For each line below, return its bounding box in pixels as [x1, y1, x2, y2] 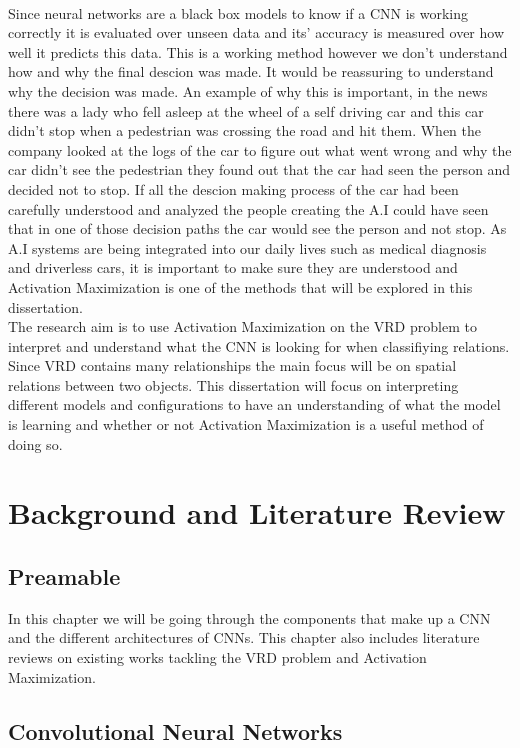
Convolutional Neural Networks [8, 715, 343, 746]
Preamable [8, 561, 121, 592]
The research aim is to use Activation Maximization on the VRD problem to [8, 316, 477, 337]
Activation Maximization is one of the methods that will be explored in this [8, 276, 473, 297]
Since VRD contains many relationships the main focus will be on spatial [8, 355, 457, 376]
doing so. [8, 433, 63, 454]
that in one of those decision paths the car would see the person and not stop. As [8, 218, 507, 239]
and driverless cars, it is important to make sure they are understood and [8, 257, 458, 278]
